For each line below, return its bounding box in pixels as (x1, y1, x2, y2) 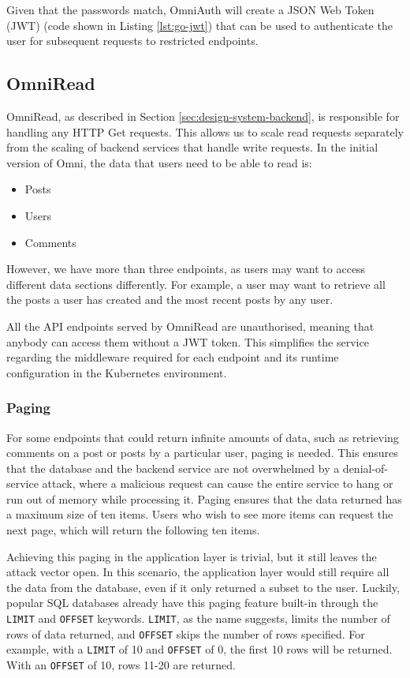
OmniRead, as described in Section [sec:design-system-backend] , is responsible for (6, 107, 400, 124)
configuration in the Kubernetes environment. (6, 364, 227, 380)
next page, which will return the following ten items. (6, 522, 260, 538)
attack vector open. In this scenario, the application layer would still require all (6, 564, 389, 580)
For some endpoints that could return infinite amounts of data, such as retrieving (6, 429, 399, 445)
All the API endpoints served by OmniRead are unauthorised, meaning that (6, 317, 375, 334)
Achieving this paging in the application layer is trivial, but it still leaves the (6, 548, 377, 564)
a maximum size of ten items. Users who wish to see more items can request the (6, 506, 393, 523)
